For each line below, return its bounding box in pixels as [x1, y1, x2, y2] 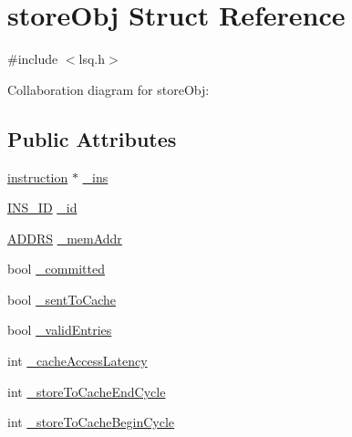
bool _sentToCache [7, 289, 117, 308]
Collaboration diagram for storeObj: [7, 79, 210, 99]
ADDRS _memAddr [7, 228, 122, 247]
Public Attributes [7, 124, 177, 152]
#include [7, 49, 58, 68]
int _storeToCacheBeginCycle [7, 412, 175, 432]
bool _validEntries [7, 320, 112, 339]
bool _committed [7, 259, 105, 278]
